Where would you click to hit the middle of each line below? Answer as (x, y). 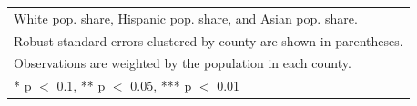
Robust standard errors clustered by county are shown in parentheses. (208, 40)
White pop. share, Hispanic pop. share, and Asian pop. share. (186, 18)
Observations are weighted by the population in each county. (183, 63)
